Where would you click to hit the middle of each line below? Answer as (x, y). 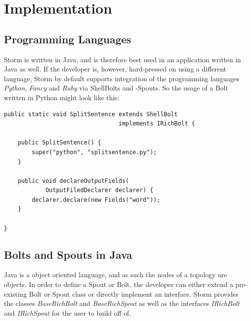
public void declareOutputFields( (73, 181)
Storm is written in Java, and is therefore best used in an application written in (123, 59)
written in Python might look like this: (62, 97)
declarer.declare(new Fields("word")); (96, 200)
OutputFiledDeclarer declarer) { (99, 190)
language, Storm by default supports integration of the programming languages (122, 78)
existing (16, 294)
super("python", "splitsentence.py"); (94, 152)
